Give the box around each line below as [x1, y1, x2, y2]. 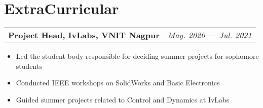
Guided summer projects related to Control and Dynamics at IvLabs [16, 94, 230, 104]
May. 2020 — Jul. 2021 [167, 29, 252, 41]
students [16, 60, 42, 71]
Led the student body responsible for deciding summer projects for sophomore [16, 51, 259, 61]
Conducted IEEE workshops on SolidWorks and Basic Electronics [16, 77, 220, 88]
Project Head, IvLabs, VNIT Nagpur [8, 29, 160, 41]
